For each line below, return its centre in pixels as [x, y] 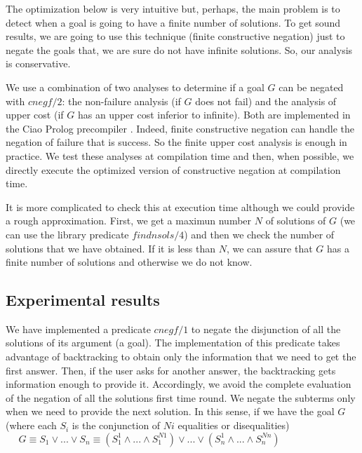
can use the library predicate [67, 234]
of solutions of [296, 221]
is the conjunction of [116, 425]
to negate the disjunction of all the [266, 329]
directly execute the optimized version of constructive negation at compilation [173, 169]
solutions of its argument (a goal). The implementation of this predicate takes [173, 343]
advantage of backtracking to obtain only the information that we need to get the [181, 357]
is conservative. [38, 63]
